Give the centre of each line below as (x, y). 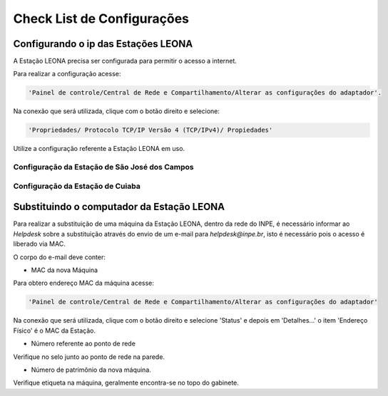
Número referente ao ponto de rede (83, 344)
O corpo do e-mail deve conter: (60, 257)
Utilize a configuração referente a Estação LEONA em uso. (99, 149)
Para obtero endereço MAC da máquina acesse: (84, 283)
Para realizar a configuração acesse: (67, 74)
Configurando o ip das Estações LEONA (103, 44)
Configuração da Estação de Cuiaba (77, 186)
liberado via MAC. (39, 244)
